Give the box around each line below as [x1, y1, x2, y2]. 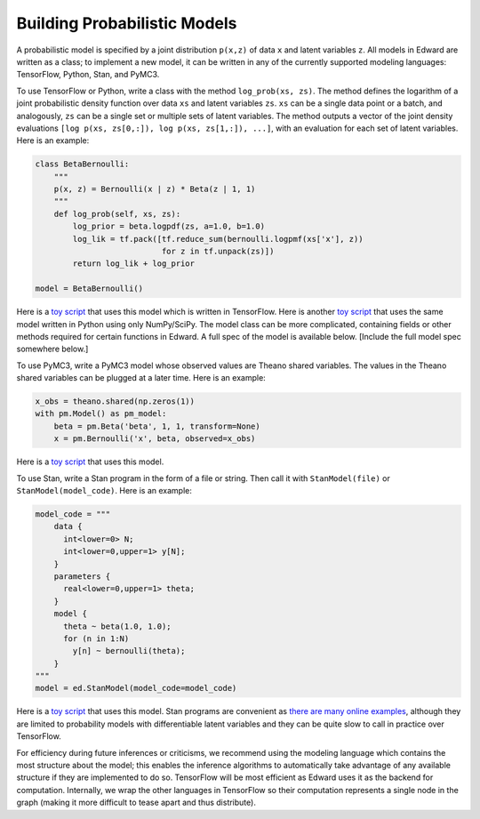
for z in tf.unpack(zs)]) [161, 246, 275, 256]
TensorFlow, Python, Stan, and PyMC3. [16, 69, 160, 80]
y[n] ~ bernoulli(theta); [72, 646, 186, 656]
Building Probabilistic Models [16, 13, 237, 33]
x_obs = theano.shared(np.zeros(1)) [35, 397, 196, 406]
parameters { [53, 571, 111, 582]
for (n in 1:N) [63, 633, 130, 644]
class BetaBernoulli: [35, 159, 130, 169]
